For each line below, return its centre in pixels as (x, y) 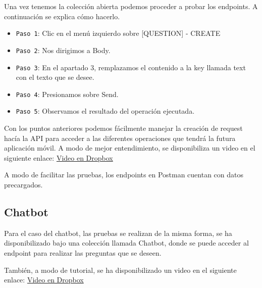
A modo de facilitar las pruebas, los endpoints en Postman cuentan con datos (124, 175)
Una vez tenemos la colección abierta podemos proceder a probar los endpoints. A (131, 6)
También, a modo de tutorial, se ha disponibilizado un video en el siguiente (120, 270)
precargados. (23, 185)
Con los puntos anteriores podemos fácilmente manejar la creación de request (123, 128)
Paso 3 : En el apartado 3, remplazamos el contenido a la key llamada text (131, 67)
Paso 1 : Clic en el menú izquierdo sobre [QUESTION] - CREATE (118, 33)
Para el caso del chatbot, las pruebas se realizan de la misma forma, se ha (118, 233)
